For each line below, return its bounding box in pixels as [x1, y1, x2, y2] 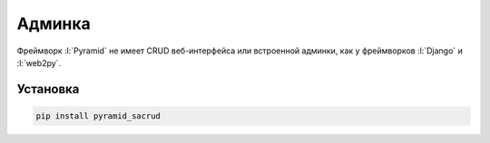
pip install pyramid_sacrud [35, 110, 161, 121]
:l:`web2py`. [16, 57, 62, 68]
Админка [16, 14, 91, 33]
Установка [16, 81, 80, 97]
